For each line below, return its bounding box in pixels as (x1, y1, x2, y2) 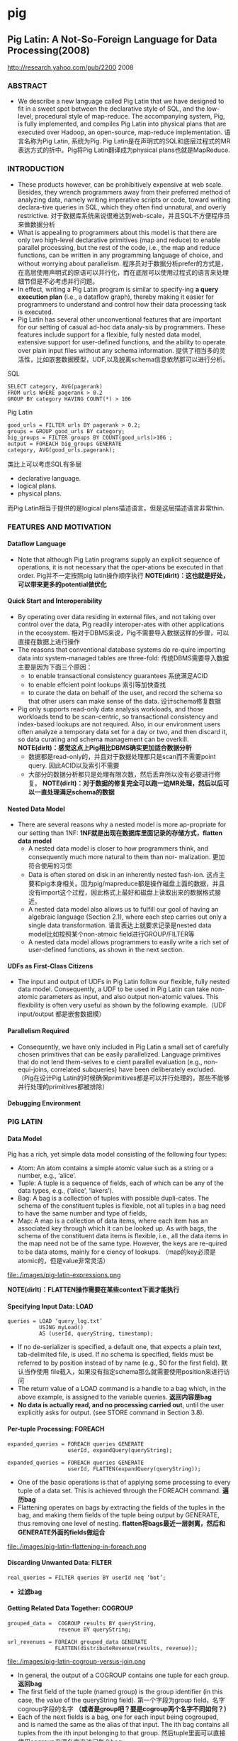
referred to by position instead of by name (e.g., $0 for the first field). (17, 1358, 220, 1368)
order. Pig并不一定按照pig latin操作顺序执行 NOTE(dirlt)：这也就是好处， (17, 571, 229, 579)
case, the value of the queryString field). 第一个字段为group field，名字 (17, 1696, 225, 1705)
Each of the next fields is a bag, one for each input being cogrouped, (17, 1713, 219, 1721)
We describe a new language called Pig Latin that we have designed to (17, 97, 225, 106)
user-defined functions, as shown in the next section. (28, 946, 184, 954)
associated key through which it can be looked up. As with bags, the (17, 1224, 217, 1233)
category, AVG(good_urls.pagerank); (7, 446, 115, 454)
